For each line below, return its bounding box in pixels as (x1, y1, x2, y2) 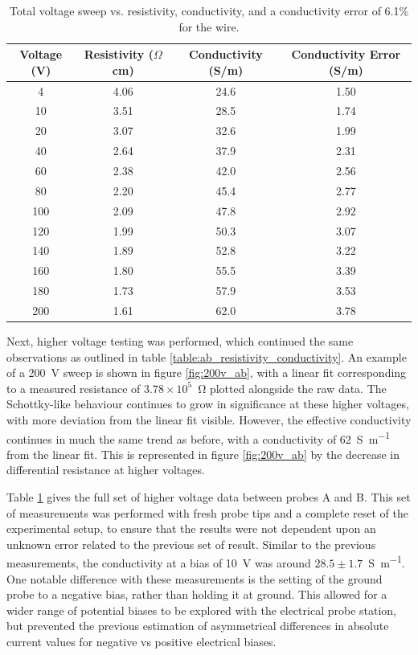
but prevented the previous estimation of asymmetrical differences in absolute (6, 617, 389, 634)
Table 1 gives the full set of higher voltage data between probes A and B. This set (6, 489, 411, 505)
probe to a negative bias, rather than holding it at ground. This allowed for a (6, 586, 387, 603)
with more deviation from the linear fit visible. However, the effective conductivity (6, 411, 412, 428)
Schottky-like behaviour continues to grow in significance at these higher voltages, (6, 395, 409, 412)
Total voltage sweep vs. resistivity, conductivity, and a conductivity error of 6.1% (9, 2, 409, 18)
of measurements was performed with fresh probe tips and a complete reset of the (6, 504, 408, 521)
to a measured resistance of (6, 379, 141, 396)
